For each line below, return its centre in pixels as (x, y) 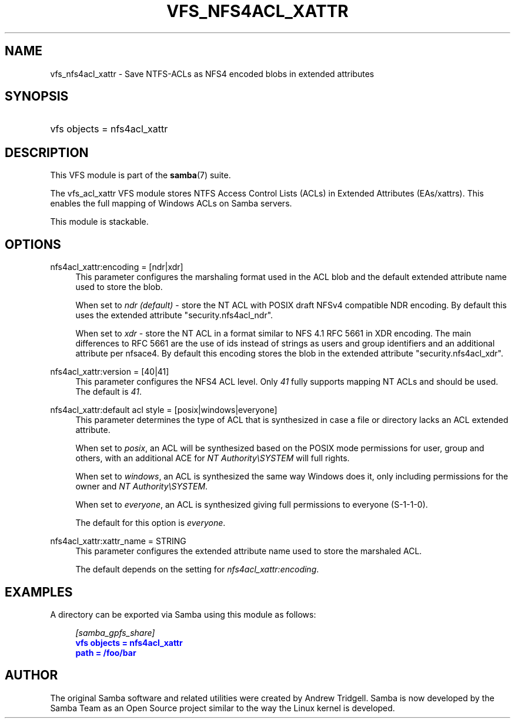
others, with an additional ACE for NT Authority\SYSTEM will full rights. (213, 458)
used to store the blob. (119, 287)
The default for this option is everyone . (151, 523)
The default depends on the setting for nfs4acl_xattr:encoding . (197, 569)
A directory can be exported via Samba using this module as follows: (183, 614)
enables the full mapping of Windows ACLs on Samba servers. (171, 204)
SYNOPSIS (37, 96)
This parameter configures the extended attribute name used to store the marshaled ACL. (249, 551)
